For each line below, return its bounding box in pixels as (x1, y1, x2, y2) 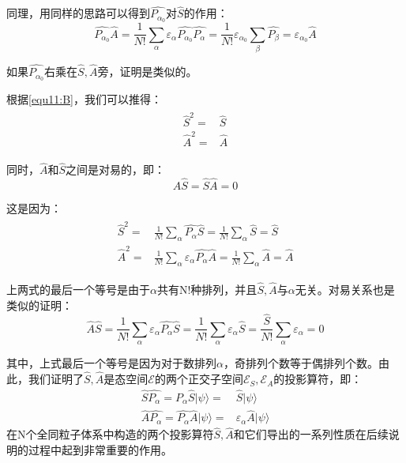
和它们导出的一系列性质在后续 (233, 426, 389, 442)
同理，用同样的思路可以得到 (6, 5, 150, 21)
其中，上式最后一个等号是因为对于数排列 (6, 355, 216, 371)
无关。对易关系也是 (295, 281, 395, 298)
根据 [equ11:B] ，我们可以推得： (6, 90, 162, 107)
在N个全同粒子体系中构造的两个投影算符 (6, 426, 214, 442)
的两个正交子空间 (154, 371, 243, 387)
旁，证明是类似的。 (97, 63, 197, 80)
